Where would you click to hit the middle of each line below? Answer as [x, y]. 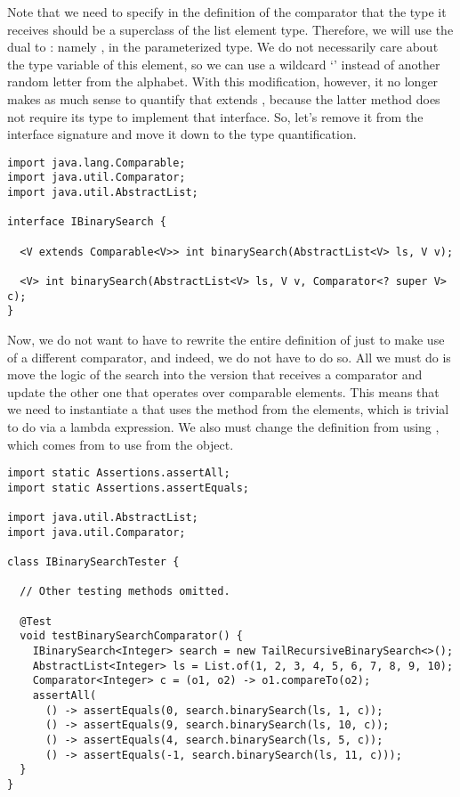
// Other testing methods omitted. [125, 592]
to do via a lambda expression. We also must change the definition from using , [223, 426]
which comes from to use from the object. [121, 444]
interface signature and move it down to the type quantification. [182, 134]
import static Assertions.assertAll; [119, 473]
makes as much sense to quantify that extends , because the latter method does [224, 98]
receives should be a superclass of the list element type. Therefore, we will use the [230, 29]
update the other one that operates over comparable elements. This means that [223, 391]
